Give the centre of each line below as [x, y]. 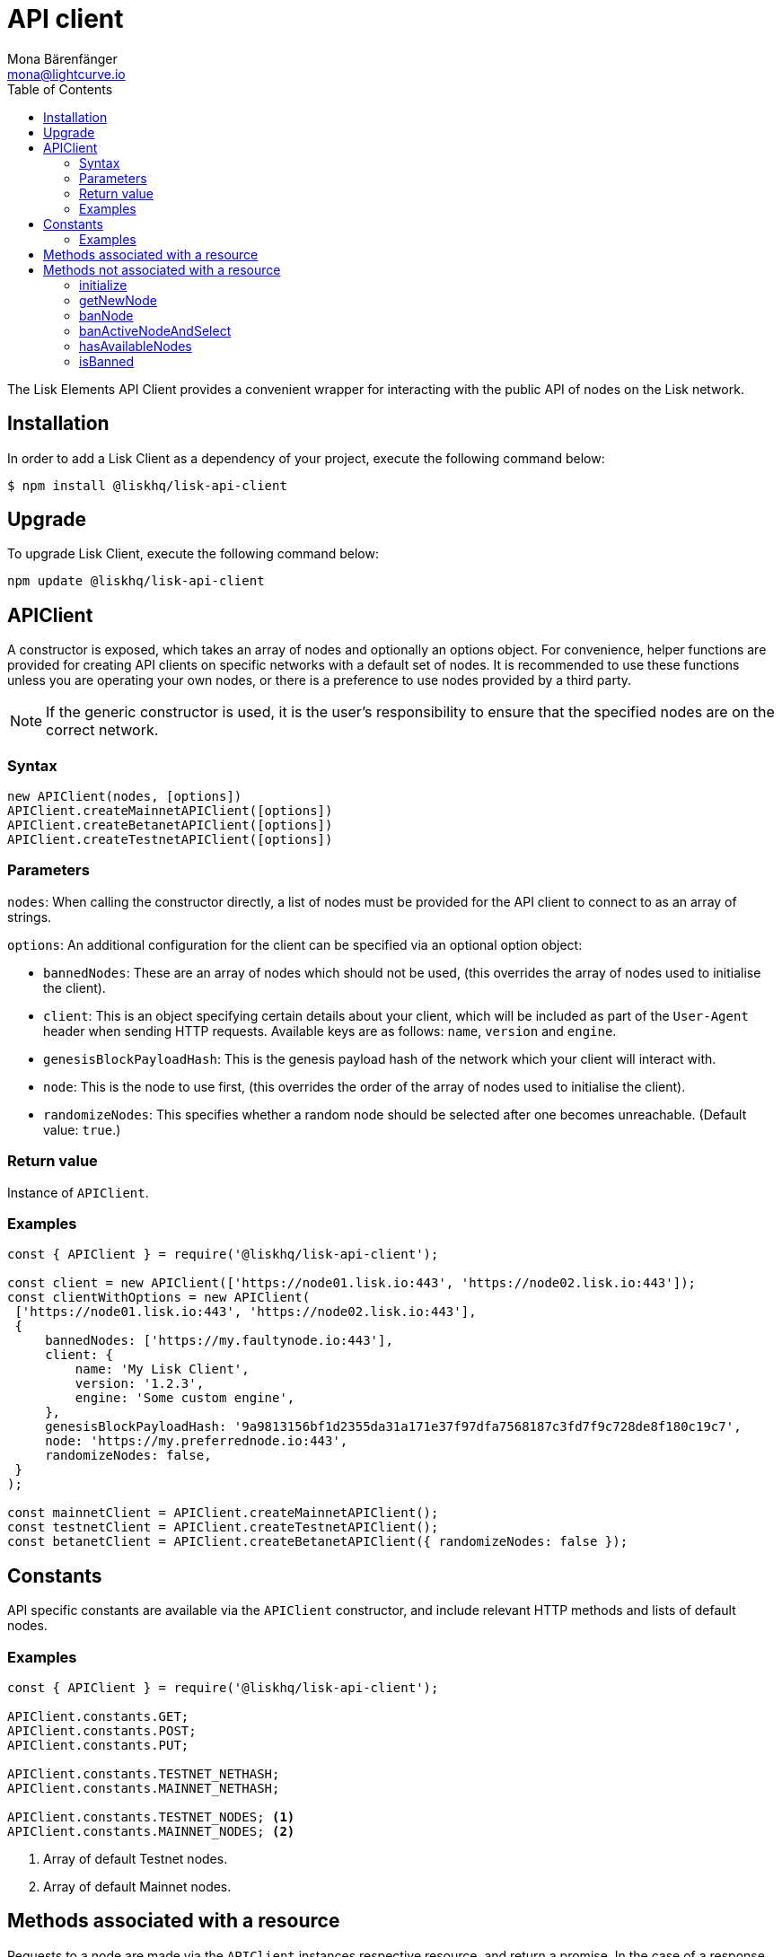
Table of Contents [60, 89]
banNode [106, 315]
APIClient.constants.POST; [102, 1730]
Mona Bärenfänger [62, 58]
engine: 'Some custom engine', [185, 1398]
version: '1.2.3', [140, 1384]
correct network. [102, 730]
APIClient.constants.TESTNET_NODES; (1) [151, 1817]
